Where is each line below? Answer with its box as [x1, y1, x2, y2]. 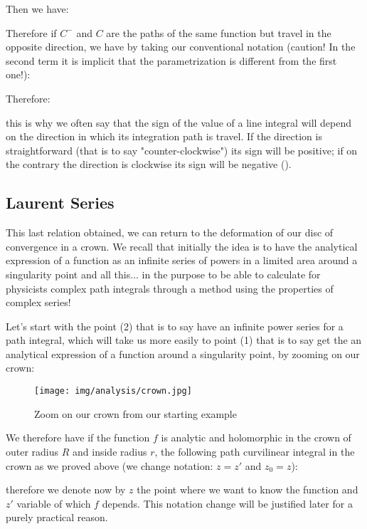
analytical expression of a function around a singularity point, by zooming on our [6, 346, 360, 361]
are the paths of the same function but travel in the [106, 25, 331, 40]
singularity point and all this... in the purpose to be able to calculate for [6, 266, 321, 281]
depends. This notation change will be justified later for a [102, 496, 353, 510]
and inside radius [73, 444, 147, 459]
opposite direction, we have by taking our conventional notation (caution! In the [6, 39, 356, 54]
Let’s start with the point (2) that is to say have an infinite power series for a [6, 318, 344, 333]
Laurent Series [6, 192, 115, 214]
